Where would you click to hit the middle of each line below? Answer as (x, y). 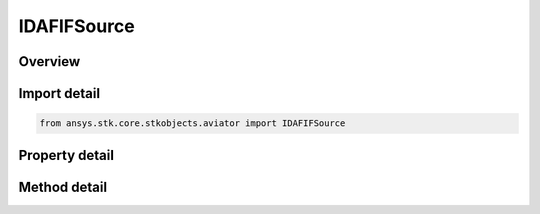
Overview (49, 61)
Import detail (59, 93)
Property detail (66, 155)
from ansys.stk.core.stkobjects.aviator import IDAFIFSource (192, 123)
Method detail (63, 186)
